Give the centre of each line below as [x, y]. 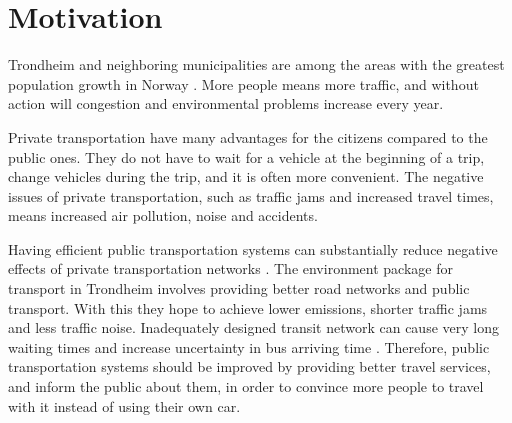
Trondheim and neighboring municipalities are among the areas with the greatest [256, 64]
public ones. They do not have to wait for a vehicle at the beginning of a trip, [246, 156]
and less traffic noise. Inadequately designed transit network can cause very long [253, 327]
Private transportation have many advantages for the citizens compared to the [248, 136]
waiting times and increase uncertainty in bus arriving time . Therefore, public [249, 346]
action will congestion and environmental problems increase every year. [226, 103]
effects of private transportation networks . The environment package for [230, 268]
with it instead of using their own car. [124, 405]
